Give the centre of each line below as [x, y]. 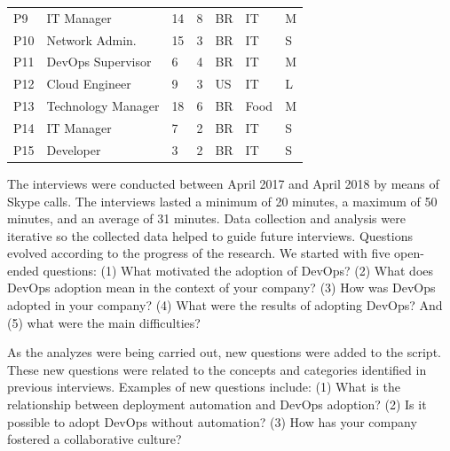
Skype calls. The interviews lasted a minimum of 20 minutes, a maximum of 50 [222, 201]
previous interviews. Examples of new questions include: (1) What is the [204, 387]
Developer [74, 149]
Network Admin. [91, 39]
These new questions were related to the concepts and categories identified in [217, 369]
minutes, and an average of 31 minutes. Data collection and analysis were [206, 218]
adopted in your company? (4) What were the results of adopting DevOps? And [225, 305]
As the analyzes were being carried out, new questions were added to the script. [224, 352]
